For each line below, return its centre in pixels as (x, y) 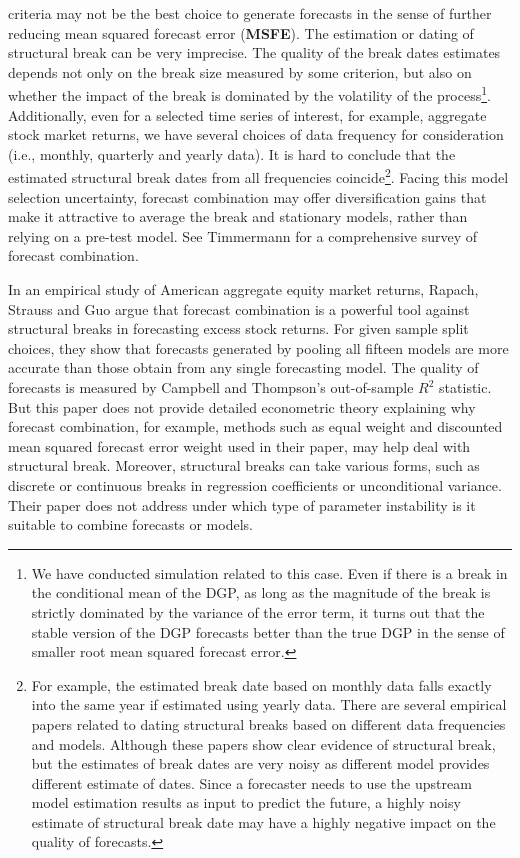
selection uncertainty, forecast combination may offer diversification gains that (247, 196)
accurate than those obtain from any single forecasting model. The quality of (243, 367)
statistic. (465, 387)
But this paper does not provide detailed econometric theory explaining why (242, 406)
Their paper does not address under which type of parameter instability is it (242, 504)
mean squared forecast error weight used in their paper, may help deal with (239, 445)
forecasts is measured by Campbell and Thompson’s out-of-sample (211, 387)
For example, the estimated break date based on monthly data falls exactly (261, 684)
